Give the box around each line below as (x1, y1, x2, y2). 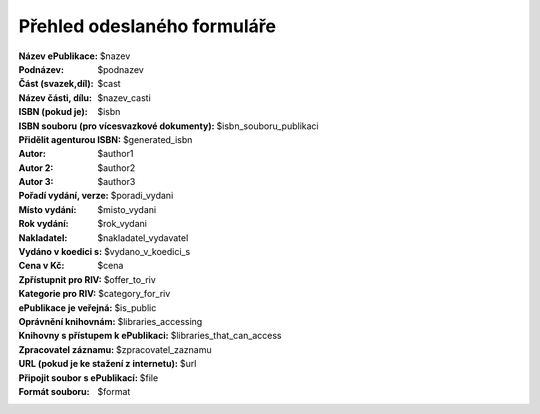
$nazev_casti (97, 91, 152, 104)
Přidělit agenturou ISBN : (18, 133, 122, 145)
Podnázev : (18, 63, 65, 75)
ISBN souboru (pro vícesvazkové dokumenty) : (18, 120, 215, 132)
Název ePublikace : (18, 50, 99, 62)
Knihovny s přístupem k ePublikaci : (18, 330, 169, 342)
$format (97, 385, 131, 397)
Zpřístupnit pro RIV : (18, 273, 102, 285)
